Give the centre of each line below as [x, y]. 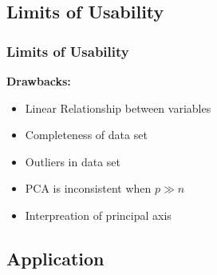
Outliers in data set [73, 161]
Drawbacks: [39, 81]
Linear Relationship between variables [118, 108]
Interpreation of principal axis [98, 215]
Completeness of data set [86, 135]
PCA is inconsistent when [88, 188]
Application [55, 258]
